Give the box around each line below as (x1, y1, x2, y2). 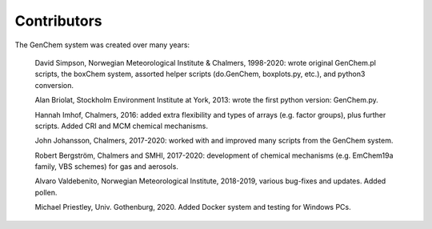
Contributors (14, 12, 103, 30)
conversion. (34, 80, 74, 90)
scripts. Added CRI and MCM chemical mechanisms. (34, 121, 208, 131)
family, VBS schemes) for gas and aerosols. (34, 162, 179, 171)
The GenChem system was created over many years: (14, 40, 190, 50)
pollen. (34, 187, 58, 197)
